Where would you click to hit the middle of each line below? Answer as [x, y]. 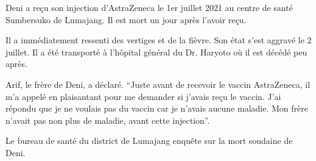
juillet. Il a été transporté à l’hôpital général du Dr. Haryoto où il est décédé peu [156, 52]
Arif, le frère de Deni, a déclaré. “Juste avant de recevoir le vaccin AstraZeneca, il [158, 84]
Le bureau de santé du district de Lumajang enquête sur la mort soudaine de [149, 141]
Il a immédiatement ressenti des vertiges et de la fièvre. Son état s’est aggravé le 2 [159, 40]
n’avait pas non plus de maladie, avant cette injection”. [108, 120]
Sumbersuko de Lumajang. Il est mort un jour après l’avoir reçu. [126, 19]
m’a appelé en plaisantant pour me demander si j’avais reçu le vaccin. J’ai [143, 96]
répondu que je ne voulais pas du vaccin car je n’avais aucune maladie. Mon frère [157, 108]
